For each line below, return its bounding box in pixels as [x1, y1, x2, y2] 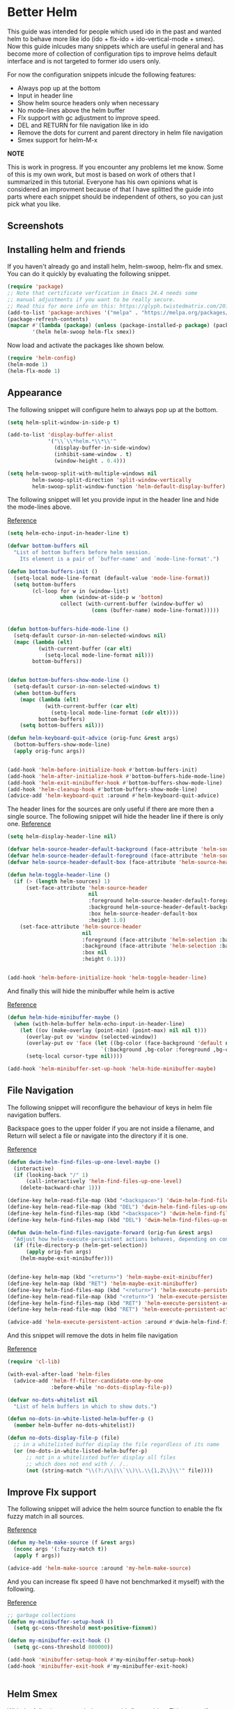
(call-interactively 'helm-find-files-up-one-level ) [25, 1178, 182, 1185]
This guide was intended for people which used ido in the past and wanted [7, 27, 221, 36]
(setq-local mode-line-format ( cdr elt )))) [51, 709, 179, 716]
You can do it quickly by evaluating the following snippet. [7, 270, 171, 278]
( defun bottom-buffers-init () [7, 568, 98, 575]
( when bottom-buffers [13, 690, 77, 697]
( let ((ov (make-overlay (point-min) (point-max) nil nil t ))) [19, 1026, 208, 1034]
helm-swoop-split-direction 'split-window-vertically [32, 476, 192, 483]
